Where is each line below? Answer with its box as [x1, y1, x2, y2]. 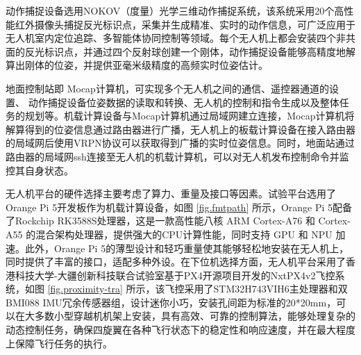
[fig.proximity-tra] [47, 281, 123, 296]
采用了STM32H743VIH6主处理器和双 [184, 281, 348, 296]
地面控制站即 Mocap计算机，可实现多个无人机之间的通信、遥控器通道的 [6, 81, 329, 95]
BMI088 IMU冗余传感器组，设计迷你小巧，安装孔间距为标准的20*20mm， [6, 295, 337, 309]
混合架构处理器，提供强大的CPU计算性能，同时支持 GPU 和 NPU [35, 226, 333, 241]
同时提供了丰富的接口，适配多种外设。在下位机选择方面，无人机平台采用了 [6, 254, 346, 269]
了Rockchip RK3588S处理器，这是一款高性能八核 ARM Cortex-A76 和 [6, 213, 315, 228]
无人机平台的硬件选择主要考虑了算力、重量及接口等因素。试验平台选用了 [6, 186, 336, 201]
